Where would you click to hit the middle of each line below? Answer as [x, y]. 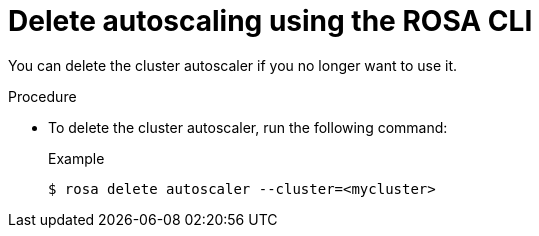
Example [76, 158]
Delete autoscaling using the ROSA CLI [270, 21]
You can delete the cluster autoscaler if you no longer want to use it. [233, 65]
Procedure [42, 96]
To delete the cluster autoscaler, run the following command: [248, 127]
